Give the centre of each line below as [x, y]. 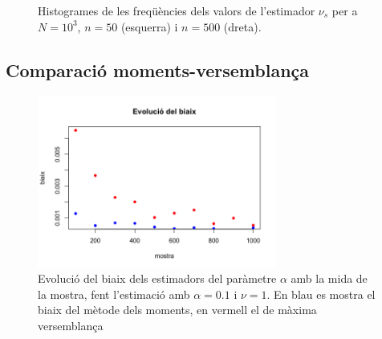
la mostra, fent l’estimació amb [114, 294]
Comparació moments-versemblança [158, 69]
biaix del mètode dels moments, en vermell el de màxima [177, 310]
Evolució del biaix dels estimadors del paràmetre [157, 278]
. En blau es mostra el [321, 294]
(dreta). [242, 26]
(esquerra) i [149, 26]
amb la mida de [329, 278]
